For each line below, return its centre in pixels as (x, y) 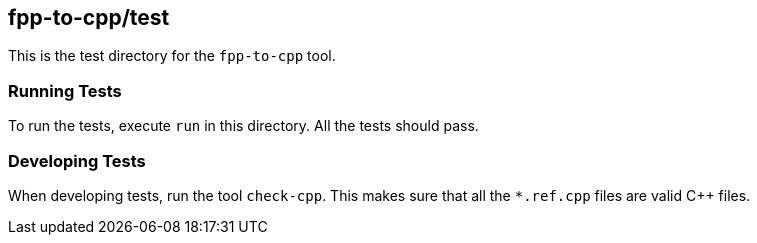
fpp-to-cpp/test (89, 17)
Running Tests (65, 90)
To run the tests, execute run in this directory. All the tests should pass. (243, 126)
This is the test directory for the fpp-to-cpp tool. (172, 56)
